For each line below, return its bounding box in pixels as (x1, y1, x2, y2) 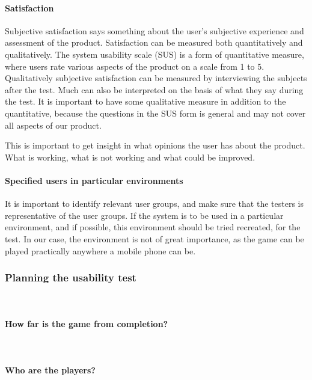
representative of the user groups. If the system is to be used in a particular (5, 209, 284, 221)
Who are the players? (5, 363, 96, 376)
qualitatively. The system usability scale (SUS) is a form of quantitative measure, (5, 47, 304, 60)
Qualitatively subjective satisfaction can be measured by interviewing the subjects (5, 72, 307, 84)
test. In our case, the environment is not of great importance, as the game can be (5, 232, 304, 245)
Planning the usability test (5, 270, 136, 285)
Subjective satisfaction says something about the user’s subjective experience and (5, 24, 304, 37)
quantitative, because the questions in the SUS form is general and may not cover (5, 106, 306, 119)
